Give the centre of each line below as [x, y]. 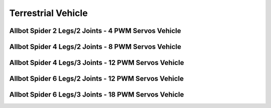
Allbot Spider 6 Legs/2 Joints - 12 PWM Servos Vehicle [97, 79]
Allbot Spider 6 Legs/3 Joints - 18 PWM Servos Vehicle [97, 95]
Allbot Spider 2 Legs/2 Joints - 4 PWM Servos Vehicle [95, 31]
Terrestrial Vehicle [48, 13]
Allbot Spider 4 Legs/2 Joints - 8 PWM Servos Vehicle [95, 47]
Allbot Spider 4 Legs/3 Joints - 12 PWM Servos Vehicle [97, 63]
